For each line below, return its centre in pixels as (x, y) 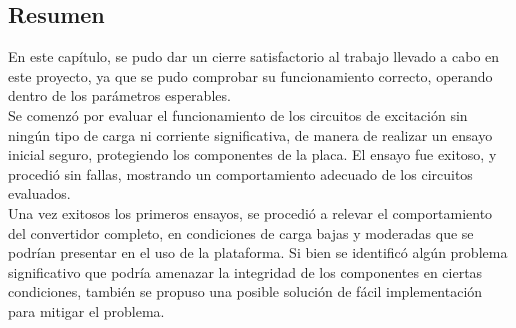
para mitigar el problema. (86, 310)
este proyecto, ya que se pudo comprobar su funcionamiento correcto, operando (250, 75)
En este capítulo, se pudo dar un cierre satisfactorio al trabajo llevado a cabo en (254, 56)
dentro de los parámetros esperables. (119, 95)
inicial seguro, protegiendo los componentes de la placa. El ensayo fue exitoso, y (252, 154)
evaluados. (39, 193)
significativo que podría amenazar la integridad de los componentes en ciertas (245, 271)
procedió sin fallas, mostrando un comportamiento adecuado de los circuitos (240, 173)
